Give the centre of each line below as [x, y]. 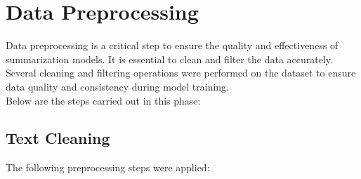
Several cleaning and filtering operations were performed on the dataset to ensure [181, 73]
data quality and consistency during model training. [118, 86]
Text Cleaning [58, 138]
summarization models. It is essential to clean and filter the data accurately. [169, 59]
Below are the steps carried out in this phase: [103, 100]
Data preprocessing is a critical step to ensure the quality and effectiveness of [172, 45]
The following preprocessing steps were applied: [108, 167]
